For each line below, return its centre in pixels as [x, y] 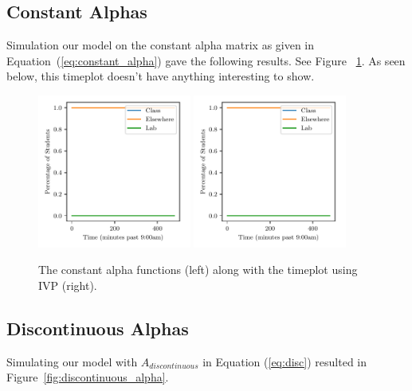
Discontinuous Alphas [98, 328]
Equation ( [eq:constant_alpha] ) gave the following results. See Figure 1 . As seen [206, 60]
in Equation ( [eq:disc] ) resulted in [285, 361]
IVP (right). [68, 285]
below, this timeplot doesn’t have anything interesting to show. [161, 76]
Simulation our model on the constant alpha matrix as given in [161, 45]
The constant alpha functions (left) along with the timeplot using [198, 270]
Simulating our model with [72, 361]
